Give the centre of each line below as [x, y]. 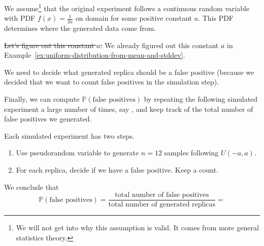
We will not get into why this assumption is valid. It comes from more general [137, 228]
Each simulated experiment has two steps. [69, 135]
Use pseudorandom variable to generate [77, 153]
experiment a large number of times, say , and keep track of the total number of [129, 109]
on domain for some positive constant [134, 18]
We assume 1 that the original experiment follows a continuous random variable [127, 7]
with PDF [20, 18]
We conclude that [31, 187]
